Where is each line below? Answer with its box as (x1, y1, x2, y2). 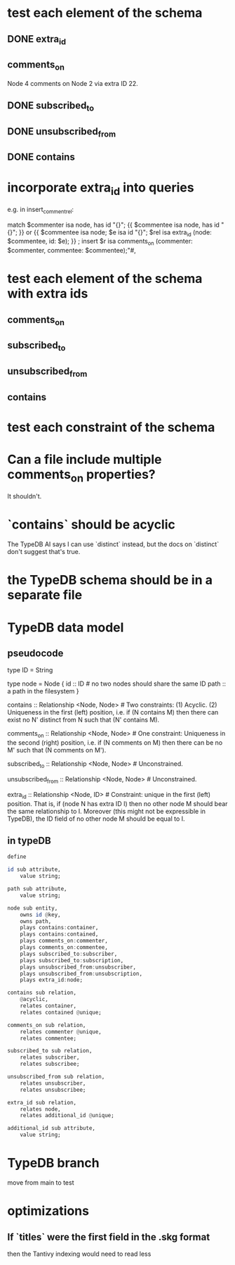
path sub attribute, (7, 886, 68, 893)
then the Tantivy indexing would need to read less (7, 1250, 152, 1258)
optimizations (7, 1203, 90, 1219)
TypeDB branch (7, 1155, 100, 1171)
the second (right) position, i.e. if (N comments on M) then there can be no (7, 738, 223, 747)
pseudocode (7, 647, 64, 659)
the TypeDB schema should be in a (7, 572, 213, 589)
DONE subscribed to (7, 100, 95, 113)
